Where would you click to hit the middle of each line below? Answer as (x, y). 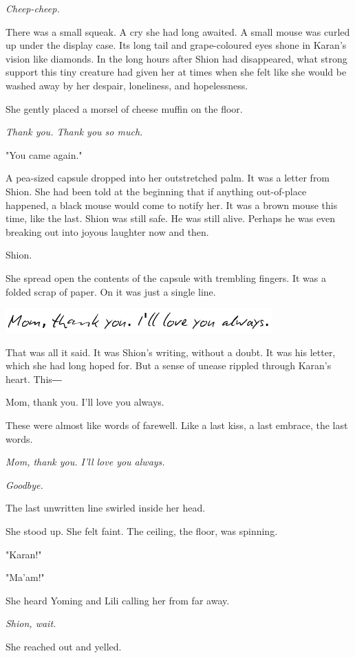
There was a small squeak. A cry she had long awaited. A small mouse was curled (178, 31)
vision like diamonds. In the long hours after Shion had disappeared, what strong (176, 58)
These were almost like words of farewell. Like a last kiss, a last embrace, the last (177, 425)
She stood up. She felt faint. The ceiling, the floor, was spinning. (142, 531)
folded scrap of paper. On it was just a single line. (111, 291)
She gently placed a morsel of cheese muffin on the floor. (124, 108)
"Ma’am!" (25, 577)
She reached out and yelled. (64, 646)
